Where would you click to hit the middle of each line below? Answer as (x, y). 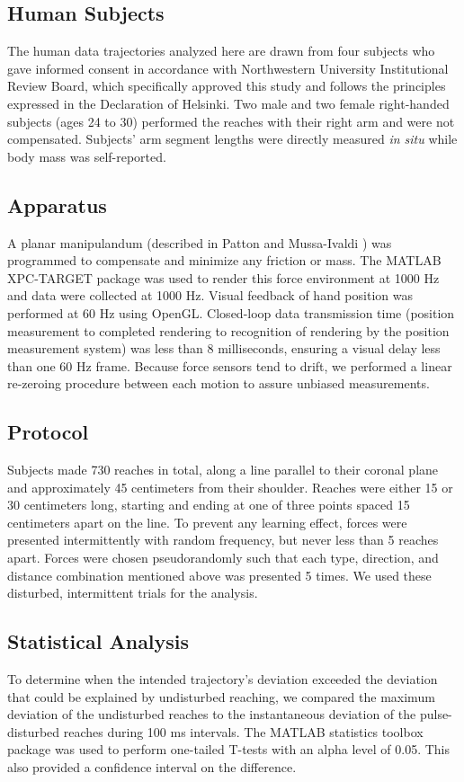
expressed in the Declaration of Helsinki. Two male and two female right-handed (228, 103)
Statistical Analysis (98, 641)
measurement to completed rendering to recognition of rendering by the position (228, 330)
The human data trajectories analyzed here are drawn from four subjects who (221, 51)
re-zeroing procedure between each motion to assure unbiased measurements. (219, 383)
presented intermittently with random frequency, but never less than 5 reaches (223, 540)
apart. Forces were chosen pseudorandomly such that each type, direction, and (223, 558)
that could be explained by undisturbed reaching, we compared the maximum (221, 696)
